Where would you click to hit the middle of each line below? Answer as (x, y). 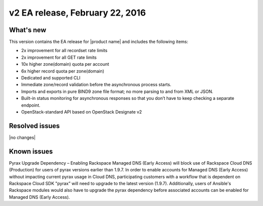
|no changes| (22, 137)
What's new (28, 30)
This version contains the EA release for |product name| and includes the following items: (99, 42)
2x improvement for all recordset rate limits (64, 51)
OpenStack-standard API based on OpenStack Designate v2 (82, 112)
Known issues (31, 151)
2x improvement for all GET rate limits (59, 57)
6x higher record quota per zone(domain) (63, 71)
